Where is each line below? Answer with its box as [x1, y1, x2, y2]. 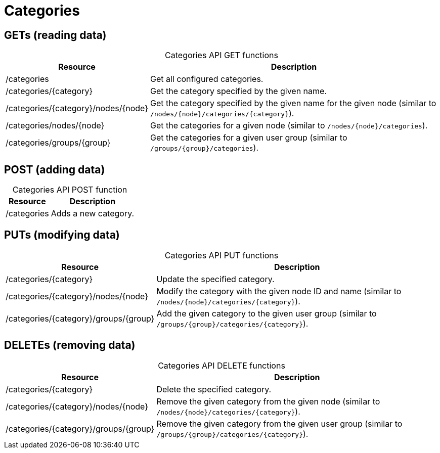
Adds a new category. [51, 208, 135, 219]
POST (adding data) [4, 163, 105, 176]
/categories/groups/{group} [6, 138, 111, 148]
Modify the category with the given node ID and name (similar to [156, 286, 402, 296]
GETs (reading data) [4, 28, 107, 41]
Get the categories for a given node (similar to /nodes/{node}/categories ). [150, 120, 428, 131]
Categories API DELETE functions [158, 360, 285, 371]
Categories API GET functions [165, 50, 278, 61]
